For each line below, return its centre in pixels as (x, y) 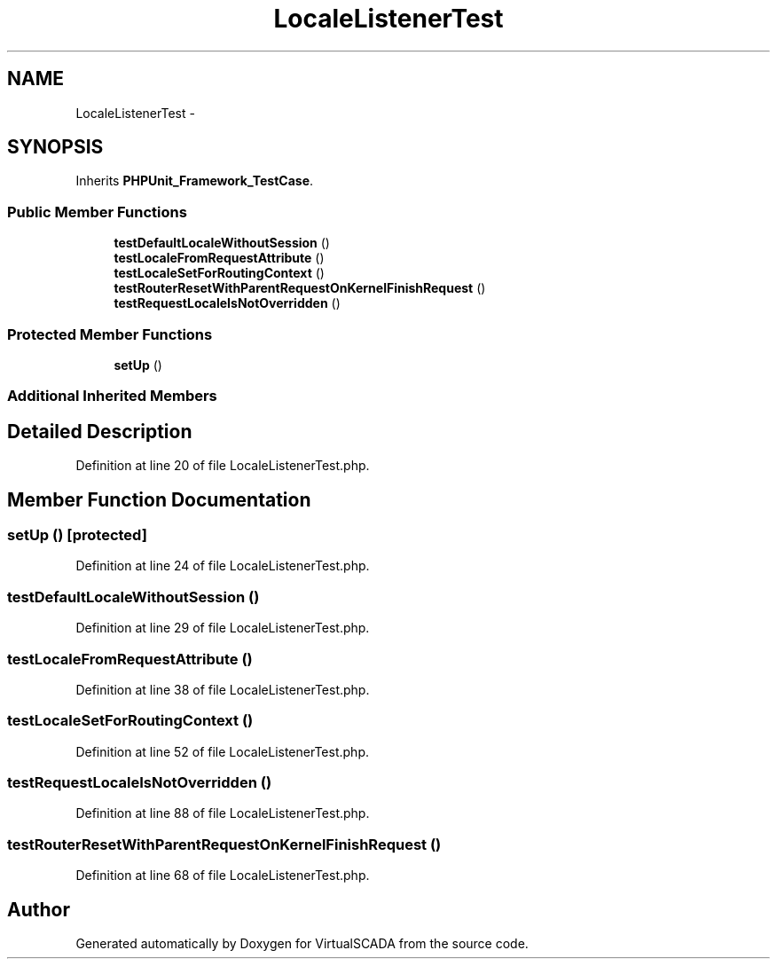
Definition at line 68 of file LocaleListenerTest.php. (223, 876)
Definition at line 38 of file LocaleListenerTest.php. (223, 689)
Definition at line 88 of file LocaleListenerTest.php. (223, 813)
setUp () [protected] (77, 535)
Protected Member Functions (110, 334)
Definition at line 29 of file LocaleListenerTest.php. (223, 628)
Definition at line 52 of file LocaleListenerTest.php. (222, 751)
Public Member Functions (97, 212)
